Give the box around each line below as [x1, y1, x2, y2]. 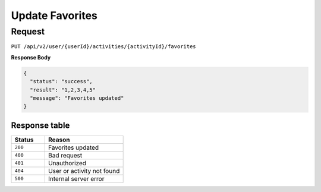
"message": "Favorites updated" [30, 95, 124, 101]
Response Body [11, 53, 51, 61]
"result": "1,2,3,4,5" [30, 86, 96, 93]
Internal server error [48, 174, 105, 182]
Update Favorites [11, 9, 97, 22]
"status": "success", [30, 78, 93, 85]
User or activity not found [48, 166, 120, 175]
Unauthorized [48, 159, 86, 167]
